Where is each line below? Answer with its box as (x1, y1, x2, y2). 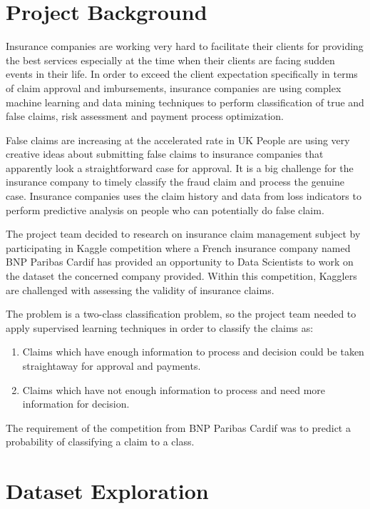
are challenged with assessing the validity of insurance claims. (6, 282, 274, 297)
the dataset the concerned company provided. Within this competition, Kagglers (6, 268, 357, 283)
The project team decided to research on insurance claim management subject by (6, 226, 361, 241)
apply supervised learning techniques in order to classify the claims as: (6, 320, 314, 335)
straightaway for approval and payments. (22, 358, 201, 373)
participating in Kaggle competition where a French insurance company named (6, 240, 351, 255)
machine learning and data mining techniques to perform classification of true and (6, 94, 364, 109)
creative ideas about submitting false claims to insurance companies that (6, 146, 324, 161)
